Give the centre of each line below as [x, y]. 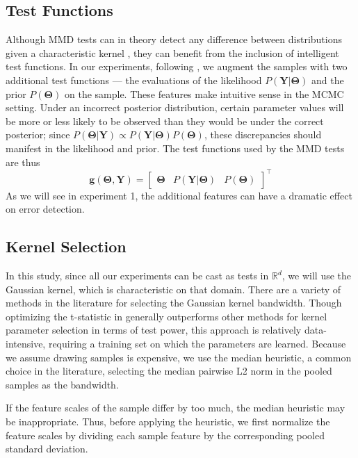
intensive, [26, 343]
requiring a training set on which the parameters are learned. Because [197, 343]
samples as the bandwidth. [62, 384]
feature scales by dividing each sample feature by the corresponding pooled [165, 435]
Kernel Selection [66, 246]
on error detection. [45, 209]
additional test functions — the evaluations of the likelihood [134, 80]
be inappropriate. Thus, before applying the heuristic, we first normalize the [168, 421]
